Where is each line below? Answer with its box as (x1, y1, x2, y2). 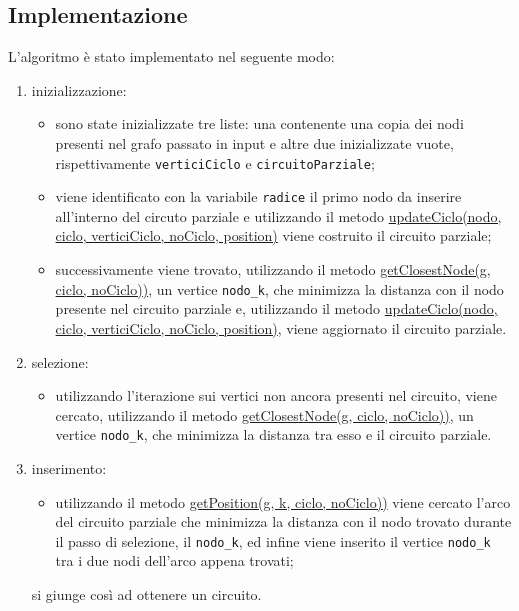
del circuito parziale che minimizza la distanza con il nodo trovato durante (55, 511, 512, 532)
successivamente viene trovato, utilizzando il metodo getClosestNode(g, (55, 259, 491, 280)
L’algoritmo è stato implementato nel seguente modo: (8, 46, 335, 67)
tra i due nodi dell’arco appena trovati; (55, 550, 294, 571)
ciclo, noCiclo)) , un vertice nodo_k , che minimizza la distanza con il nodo (55, 278, 504, 299)
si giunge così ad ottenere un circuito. (31, 583, 262, 604)
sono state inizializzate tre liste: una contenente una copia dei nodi (55, 113, 464, 134)
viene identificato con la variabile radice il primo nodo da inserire (55, 186, 462, 207)
